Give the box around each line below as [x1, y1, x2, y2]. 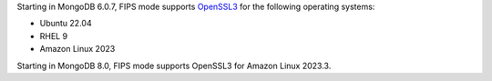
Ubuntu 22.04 [39, 18, 92, 29]
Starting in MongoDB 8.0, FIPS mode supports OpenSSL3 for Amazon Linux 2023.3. [16, 60, 332, 71]
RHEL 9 [39, 30, 68, 41]
